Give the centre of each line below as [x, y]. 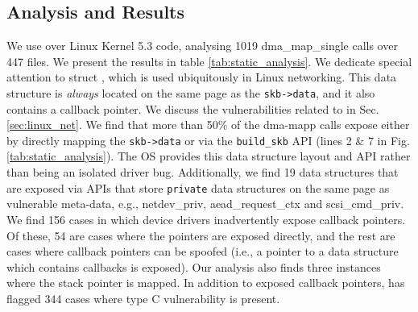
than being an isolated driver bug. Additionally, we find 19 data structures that [203, 172]
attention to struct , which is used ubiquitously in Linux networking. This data [202, 77]
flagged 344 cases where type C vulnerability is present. [143, 298]
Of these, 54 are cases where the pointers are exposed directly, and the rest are [201, 235]
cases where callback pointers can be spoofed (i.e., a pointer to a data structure [203, 251]
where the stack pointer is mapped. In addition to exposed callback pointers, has [206, 283]
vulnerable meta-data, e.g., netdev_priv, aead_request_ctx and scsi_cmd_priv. [205, 204]
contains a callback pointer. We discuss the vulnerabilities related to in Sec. [193, 108]
